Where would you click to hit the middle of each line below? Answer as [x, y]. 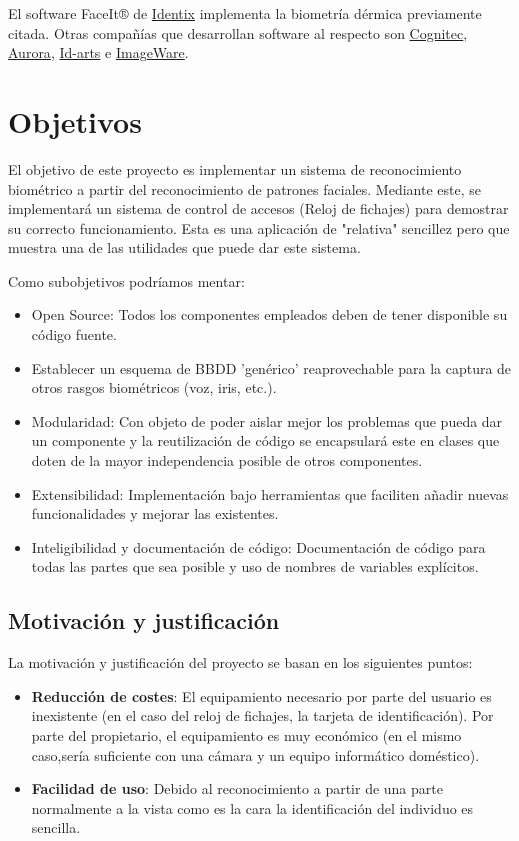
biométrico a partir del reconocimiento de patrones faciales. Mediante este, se [244, 188]
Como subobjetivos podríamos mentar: [126, 280]
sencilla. [56, 827]
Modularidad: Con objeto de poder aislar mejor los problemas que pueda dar [267, 420]
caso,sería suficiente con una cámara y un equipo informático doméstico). [255, 754]
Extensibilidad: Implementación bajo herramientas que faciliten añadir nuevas [270, 493]
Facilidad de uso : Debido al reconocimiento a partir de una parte [237, 788]
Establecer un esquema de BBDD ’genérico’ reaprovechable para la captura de [271, 367]
